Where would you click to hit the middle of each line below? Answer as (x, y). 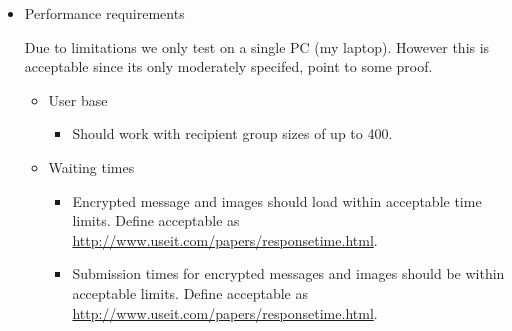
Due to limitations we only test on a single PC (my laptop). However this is (257, 46)
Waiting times (91, 166)
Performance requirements (104, 13)
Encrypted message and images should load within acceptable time (277, 200)
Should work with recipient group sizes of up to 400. (232, 133)
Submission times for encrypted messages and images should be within (288, 273)
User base (78, 99)
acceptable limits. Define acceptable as (190, 292)
